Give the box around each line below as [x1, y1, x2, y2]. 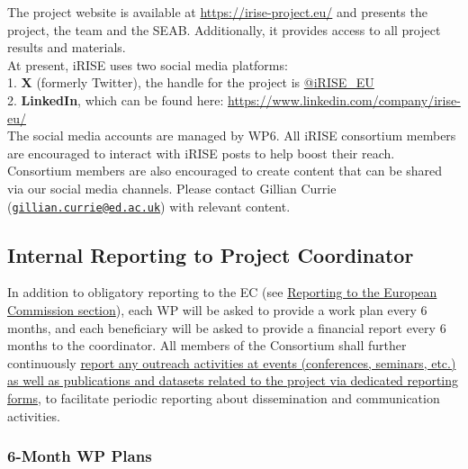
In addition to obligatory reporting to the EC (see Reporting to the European [7, 283, 437, 302]
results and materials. [7, 38, 126, 57]
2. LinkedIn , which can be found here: [7, 90, 224, 109]
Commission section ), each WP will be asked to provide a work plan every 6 [7, 300, 427, 319]
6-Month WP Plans [7, 445, 152, 467]
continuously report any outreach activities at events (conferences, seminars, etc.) [7, 353, 456, 372]
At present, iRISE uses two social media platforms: [7, 55, 288, 74]
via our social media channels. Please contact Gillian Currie [7, 178, 337, 197]
